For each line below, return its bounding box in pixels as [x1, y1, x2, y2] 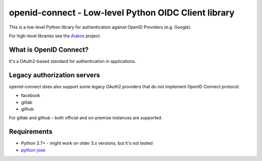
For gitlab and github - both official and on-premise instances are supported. [9, 115, 163, 121]
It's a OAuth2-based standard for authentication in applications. [9, 58, 136, 64]
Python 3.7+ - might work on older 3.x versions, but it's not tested [21, 140, 153, 146]
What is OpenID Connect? [9, 45, 89, 54]
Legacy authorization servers [9, 71, 100, 79]
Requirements [9, 128, 53, 136]
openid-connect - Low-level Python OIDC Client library [9, 7, 235, 18]
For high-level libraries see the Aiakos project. [9, 33, 101, 39]
